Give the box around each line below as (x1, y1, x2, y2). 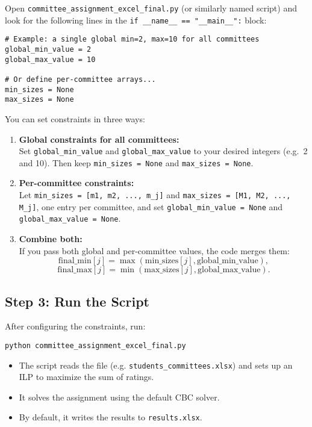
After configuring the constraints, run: (5, 320, 146, 332)
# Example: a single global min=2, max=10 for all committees (5, 35, 260, 44)
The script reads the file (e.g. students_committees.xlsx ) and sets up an (19, 358, 293, 371)
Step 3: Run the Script (5, 291, 150, 310)
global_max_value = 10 (5, 55, 96, 64)
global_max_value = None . (19, 212, 121, 225)
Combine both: (19, 232, 83, 245)
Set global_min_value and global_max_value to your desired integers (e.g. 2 (19, 145, 308, 157)
